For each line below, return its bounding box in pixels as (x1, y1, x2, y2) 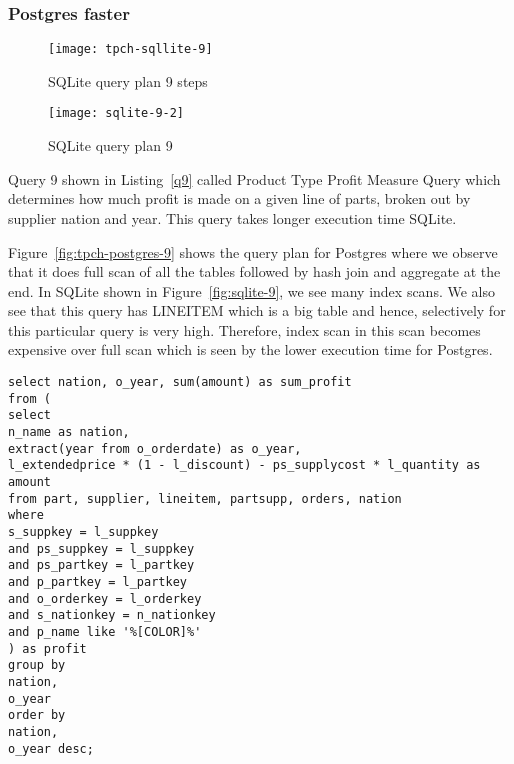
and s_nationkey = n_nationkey (8, 608, 216, 623)
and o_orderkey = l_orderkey (8, 591, 202, 606)
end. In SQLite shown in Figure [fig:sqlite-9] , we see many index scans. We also (8, 280, 495, 301)
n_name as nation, (8, 425, 130, 440)
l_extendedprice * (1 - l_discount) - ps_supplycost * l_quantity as (8, 458, 481, 473)
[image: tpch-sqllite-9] (48, 42, 213, 57)
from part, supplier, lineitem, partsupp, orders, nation (8, 491, 402, 506)
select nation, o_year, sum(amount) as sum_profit (8, 375, 352, 390)
